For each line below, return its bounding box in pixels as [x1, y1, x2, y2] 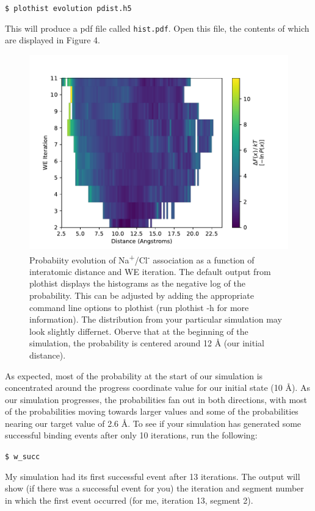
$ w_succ [5, 452, 40, 462]
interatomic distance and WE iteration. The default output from [29, 265, 271, 277]
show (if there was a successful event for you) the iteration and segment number [5, 482, 304, 495]
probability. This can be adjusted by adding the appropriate [29, 288, 254, 301]
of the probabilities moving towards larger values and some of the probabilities [5, 405, 299, 418]
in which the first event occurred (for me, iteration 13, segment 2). [5, 493, 253, 506]
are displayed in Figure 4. [5, 34, 100, 46]
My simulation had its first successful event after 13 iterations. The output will [5, 470, 300, 482]
